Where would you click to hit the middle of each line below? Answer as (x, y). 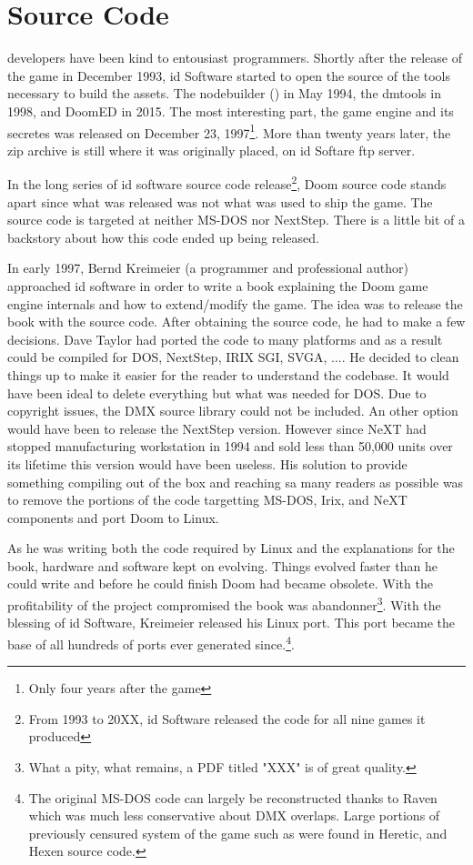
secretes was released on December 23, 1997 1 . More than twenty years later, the (229, 131)
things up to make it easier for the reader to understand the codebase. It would (228, 374)
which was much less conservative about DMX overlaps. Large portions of (234, 815)
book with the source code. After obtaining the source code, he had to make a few (236, 322)
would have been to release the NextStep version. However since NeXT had (217, 428)
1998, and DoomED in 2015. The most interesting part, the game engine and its (231, 111)
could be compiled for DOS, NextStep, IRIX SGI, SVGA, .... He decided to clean (233, 357)
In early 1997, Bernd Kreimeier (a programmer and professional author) (208, 268)
